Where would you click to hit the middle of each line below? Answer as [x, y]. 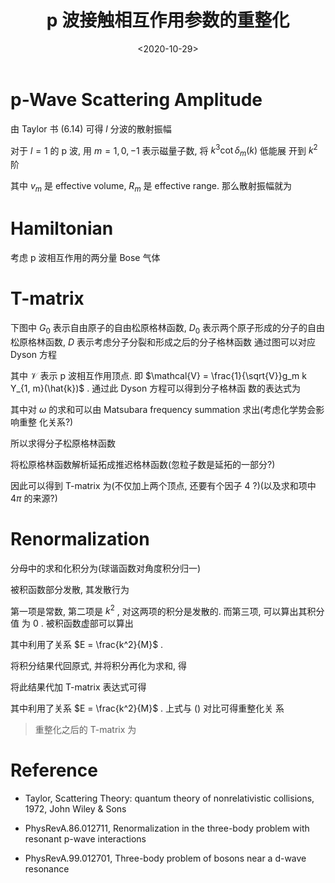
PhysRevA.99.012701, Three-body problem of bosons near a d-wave [165, 858]
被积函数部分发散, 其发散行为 [70, 589]
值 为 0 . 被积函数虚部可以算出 [72, 623]
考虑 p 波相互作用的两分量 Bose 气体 [85, 257]
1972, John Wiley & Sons [75, 809]
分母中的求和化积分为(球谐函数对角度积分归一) [106, 568]
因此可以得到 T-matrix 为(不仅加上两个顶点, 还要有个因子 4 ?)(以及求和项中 [163, 485]
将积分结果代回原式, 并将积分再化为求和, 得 [98, 666]
